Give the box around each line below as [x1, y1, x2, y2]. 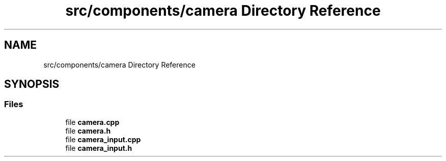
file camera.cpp [65, 117, 120, 126]
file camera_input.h [65, 143, 132, 152]
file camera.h [65, 126, 111, 135]
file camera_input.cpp [65, 135, 141, 144]
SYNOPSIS [4, 78, 60, 91]
